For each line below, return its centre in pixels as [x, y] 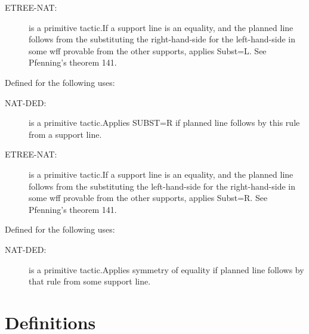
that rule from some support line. [90, 281]
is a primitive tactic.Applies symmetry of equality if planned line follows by [166, 269]
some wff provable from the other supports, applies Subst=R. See [148, 198]
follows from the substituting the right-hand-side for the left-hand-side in [162, 39]
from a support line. [65, 134]
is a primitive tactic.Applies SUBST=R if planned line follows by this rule [164, 123]
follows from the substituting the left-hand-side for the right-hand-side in [162, 186]
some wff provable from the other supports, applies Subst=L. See [148, 50]
